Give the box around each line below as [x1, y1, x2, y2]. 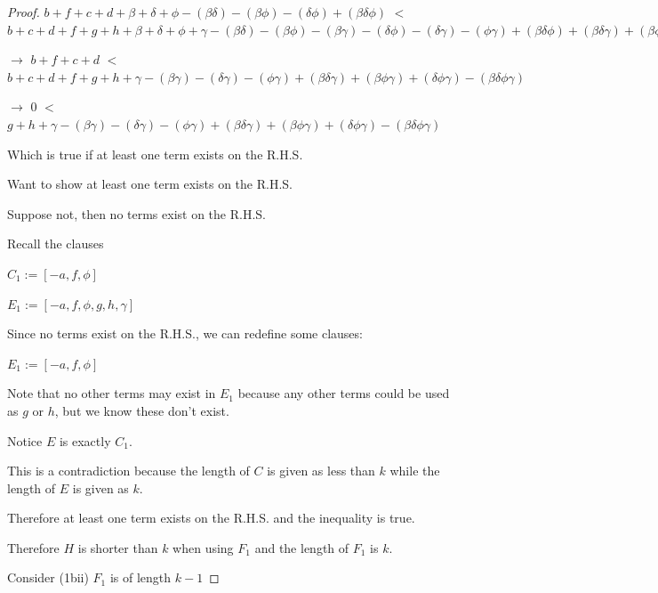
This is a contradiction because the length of [7, 461, 250, 480]
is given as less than [267, 461, 375, 480]
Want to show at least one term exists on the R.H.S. [7, 175, 293, 193]
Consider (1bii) [7, 568, 89, 587]
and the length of [254, 538, 349, 556]
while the [389, 461, 440, 480]
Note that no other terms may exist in [7, 384, 216, 402]
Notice [7, 431, 43, 450]
